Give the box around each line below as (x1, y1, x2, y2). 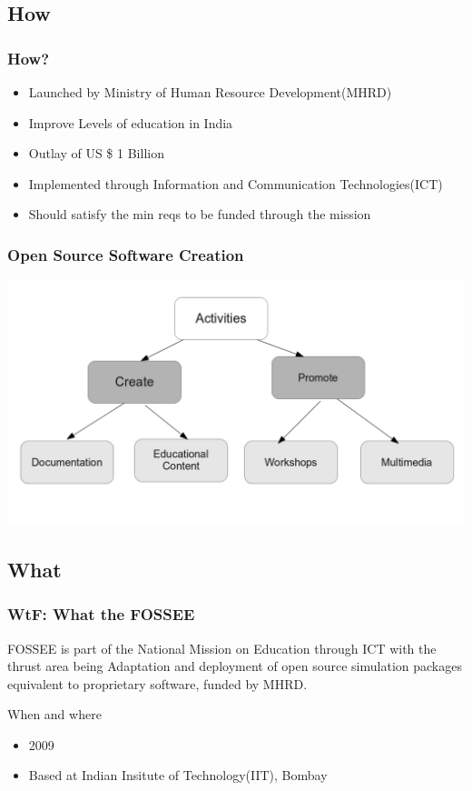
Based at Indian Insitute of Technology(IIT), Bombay (28, 766, 328, 785)
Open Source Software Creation (7, 243, 244, 265)
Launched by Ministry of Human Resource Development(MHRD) (28, 83, 392, 101)
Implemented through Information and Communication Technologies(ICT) (28, 174, 443, 193)
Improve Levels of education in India (28, 113, 233, 132)
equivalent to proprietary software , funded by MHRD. (7, 674, 308, 693)
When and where (7, 705, 102, 724)
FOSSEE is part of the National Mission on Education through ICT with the (7, 638, 437, 657)
